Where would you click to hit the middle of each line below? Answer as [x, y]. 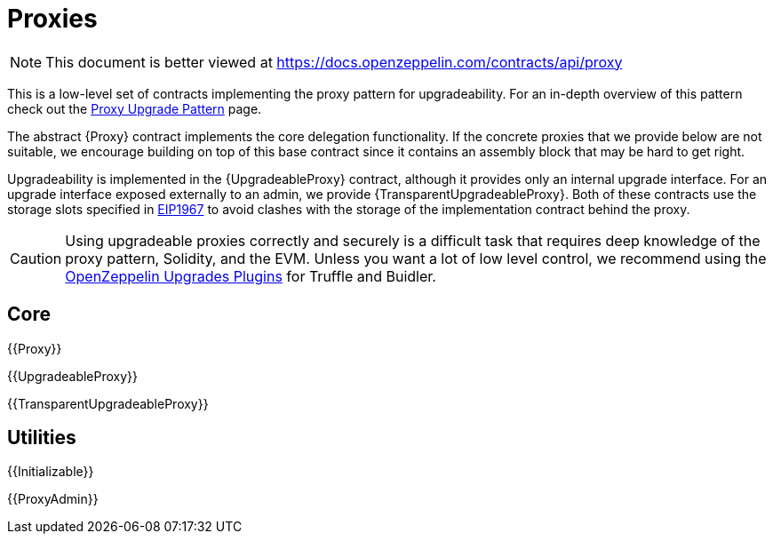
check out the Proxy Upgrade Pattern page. [135, 108]
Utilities [42, 438]
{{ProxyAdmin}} [53, 499]
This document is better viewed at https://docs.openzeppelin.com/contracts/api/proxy [334, 62]
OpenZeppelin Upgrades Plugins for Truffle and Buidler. [251, 276]
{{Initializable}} [51, 472]
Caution [36, 258]
